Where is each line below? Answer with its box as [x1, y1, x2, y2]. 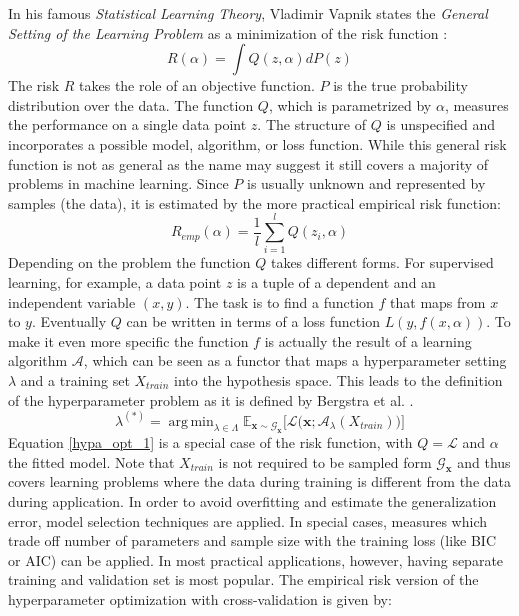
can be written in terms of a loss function [126, 311, 380, 332]
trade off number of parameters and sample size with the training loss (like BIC [8, 530, 497, 551]
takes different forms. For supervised [270, 252, 494, 273]
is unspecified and [386, 114, 496, 135]
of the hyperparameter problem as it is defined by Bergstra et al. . [8, 389, 414, 410]
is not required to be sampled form [218, 451, 432, 472]
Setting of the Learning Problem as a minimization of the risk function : [8, 22, 448, 43]
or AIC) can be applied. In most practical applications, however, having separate [8, 549, 504, 570]
